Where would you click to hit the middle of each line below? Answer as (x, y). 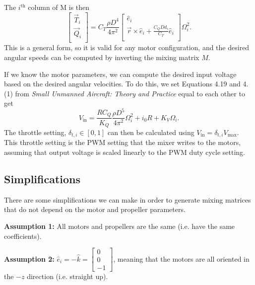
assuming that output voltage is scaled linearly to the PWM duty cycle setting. (125, 152)
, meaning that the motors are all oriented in (181, 258)
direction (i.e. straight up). (67, 276)
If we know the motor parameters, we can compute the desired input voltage (120, 74)
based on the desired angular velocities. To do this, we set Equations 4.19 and (122, 84)
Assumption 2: (29, 258)
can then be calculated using (151, 132)
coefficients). (23, 236)
